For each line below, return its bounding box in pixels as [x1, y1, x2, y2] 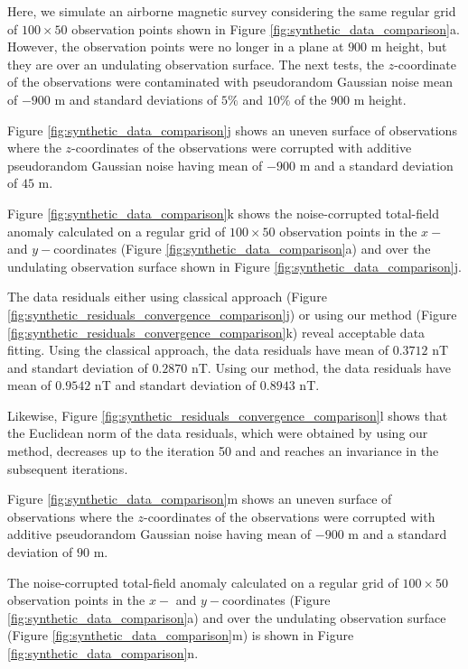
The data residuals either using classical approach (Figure [7, 287, 327, 306]
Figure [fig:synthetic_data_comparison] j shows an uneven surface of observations [7, 120, 457, 139]
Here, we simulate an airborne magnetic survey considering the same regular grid [7, 2, 456, 20]
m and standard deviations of [54, 89, 218, 108]
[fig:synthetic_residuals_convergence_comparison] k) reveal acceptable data [7, 322, 426, 341]
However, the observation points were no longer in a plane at [7, 37, 344, 56]
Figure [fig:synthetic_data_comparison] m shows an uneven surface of [7, 489, 392, 508]
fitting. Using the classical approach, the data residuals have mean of [7, 340, 389, 359]
